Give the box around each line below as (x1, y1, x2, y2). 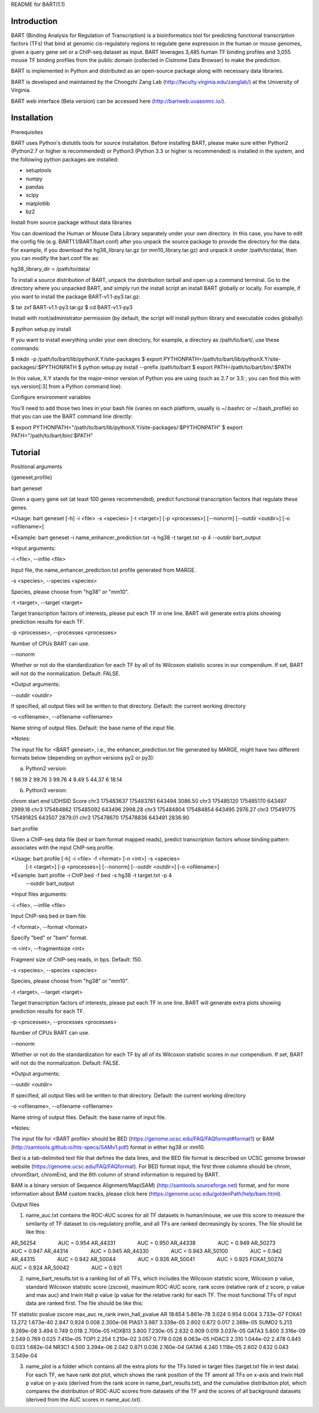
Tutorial (11, 447, 41, 458)
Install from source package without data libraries (11, 219, 132, 226)
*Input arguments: (11, 545, 56, 552)
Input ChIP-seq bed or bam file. (11, 912, 88, 919)
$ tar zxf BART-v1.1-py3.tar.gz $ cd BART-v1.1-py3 (11, 303, 133, 310)
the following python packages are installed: (11, 155, 119, 163)
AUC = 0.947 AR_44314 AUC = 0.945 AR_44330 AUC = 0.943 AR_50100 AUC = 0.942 (11, 1247, 282, 1255)
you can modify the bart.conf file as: (11, 255, 100, 262)
